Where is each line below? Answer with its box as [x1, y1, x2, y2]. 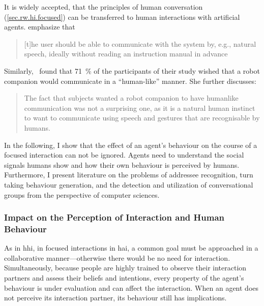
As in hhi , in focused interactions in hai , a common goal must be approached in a [4, 242, 258, 253]
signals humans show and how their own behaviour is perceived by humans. [4, 159, 240, 170]
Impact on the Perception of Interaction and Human [4, 211, 225, 224]
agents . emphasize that [4, 21, 75, 32]
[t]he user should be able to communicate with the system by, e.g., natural [24, 38, 256, 49]
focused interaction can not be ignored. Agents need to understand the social [4, 149, 244, 160]
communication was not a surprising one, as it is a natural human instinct [24, 102, 255, 113]
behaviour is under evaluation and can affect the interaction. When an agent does [4, 282, 259, 293]
